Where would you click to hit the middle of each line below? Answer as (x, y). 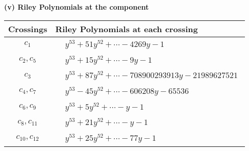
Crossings (28, 29)
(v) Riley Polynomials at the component (77, 7)
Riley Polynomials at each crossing (127, 29)
